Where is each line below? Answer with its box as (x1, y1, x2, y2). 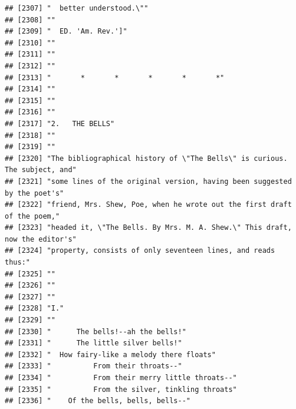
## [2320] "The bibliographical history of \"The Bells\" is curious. (5, 154, 288, 163)
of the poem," (5, 212, 60, 220)
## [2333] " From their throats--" (5, 362, 182, 371)
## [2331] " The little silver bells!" (5, 339, 182, 348)
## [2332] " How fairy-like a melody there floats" (5, 350, 216, 359)
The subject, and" (5, 166, 77, 174)
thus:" (5, 258, 30, 267)
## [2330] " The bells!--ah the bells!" (5, 327, 186, 336)
